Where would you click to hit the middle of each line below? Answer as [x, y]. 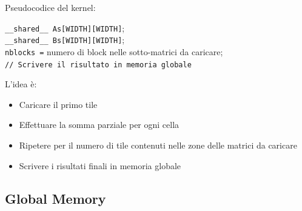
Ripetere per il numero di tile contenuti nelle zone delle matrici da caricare [158, 145]
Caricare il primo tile [58, 104]
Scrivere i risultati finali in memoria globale [100, 165]
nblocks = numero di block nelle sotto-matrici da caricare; [114, 51]
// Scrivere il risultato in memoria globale [98, 65]
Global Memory [55, 198]
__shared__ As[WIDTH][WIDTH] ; [65, 28]
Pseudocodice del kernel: [50, 7]
